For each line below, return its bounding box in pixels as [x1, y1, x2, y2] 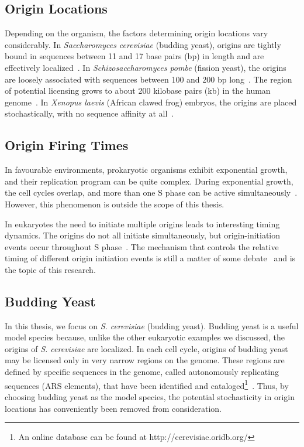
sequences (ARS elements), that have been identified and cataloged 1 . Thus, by [5, 377, 289, 391]
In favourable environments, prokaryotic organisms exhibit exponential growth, [5, 163, 288, 176]
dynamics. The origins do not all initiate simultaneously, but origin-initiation [5, 229, 281, 241]
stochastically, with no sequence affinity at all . [5, 107, 174, 120]
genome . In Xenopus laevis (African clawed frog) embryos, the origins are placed [5, 95, 297, 108]
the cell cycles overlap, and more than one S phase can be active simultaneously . [5, 186, 298, 199]
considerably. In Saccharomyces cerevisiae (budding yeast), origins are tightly [5, 38, 281, 50]
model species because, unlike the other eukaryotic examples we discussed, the [5, 331, 285, 343]
